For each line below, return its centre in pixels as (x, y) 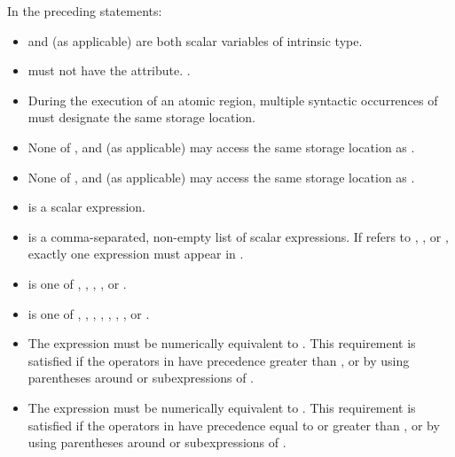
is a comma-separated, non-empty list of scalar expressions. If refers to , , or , (238, 236)
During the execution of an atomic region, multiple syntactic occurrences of (233, 100)
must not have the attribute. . (109, 70)
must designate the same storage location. (141, 117)
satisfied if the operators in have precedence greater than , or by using (219, 360)
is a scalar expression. (86, 207)
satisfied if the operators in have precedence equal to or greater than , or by (234, 425)
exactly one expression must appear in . (136, 254)
